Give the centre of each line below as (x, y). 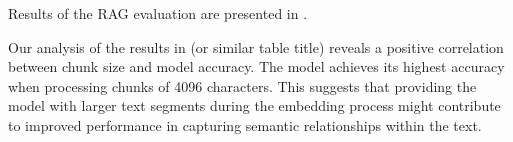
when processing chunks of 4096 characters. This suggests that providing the (242, 85)
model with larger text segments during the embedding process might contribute (254, 105)
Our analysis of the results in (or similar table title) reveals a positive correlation (256, 46)
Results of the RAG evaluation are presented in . (158, 13)
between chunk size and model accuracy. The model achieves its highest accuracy (256, 66)
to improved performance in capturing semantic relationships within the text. (245, 124)
